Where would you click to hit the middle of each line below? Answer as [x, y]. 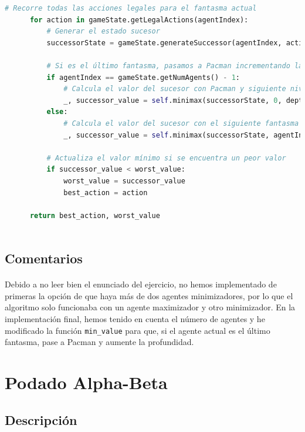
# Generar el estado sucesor [103, 31]
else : [57, 112]
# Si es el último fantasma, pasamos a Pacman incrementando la [175, 66]
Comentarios [44, 258]
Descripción [41, 419]
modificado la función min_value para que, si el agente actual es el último [138, 330]
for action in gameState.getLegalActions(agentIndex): [139, 20]
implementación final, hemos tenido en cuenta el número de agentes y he [135, 319]
